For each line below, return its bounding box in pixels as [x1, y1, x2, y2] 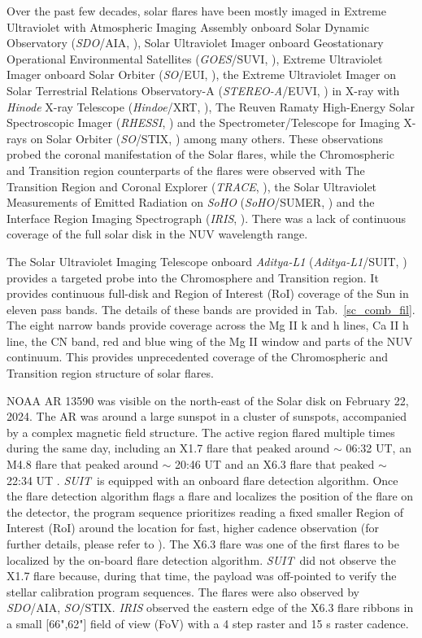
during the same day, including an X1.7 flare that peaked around [7, 439, 330, 457]
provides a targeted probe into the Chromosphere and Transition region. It [7, 269, 379, 286]
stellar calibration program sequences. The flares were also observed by [7, 583, 359, 600]
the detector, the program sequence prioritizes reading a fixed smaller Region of [7, 503, 403, 520]
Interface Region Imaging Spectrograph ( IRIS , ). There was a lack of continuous [7, 209, 406, 226]
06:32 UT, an [346, 439, 411, 457]
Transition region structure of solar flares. [7, 365, 214, 382]
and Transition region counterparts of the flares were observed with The [7, 161, 365, 178]
